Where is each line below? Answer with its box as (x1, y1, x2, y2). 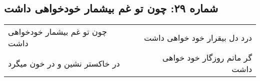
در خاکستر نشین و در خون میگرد (8, 57, 120, 69)
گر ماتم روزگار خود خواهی (162, 52, 252, 64)
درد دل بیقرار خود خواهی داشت (143, 31, 252, 43)
